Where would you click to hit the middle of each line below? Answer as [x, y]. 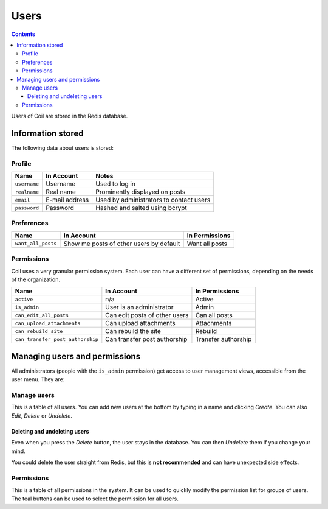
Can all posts [214, 315]
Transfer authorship [224, 339]
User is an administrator [139, 307]
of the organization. [36, 279]
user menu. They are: [38, 379]
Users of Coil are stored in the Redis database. [70, 116]
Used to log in [116, 184]
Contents [23, 34]
